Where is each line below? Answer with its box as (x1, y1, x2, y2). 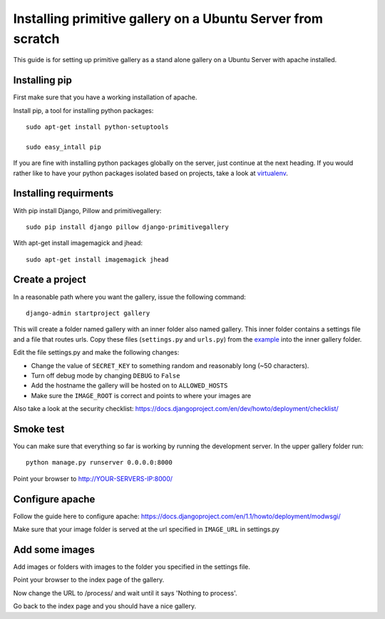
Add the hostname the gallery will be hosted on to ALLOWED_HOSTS (31, 381, 228, 390)
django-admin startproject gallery (26, 309, 150, 317)
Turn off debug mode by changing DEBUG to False (31, 371, 180, 380)
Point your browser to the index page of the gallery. (13, 575, 165, 584)
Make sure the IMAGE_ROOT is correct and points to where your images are (31, 391, 252, 400)
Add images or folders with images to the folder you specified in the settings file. (13, 562, 251, 571)
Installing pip (13, 74, 73, 86)
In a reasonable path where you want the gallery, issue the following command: (13, 292, 246, 301)
